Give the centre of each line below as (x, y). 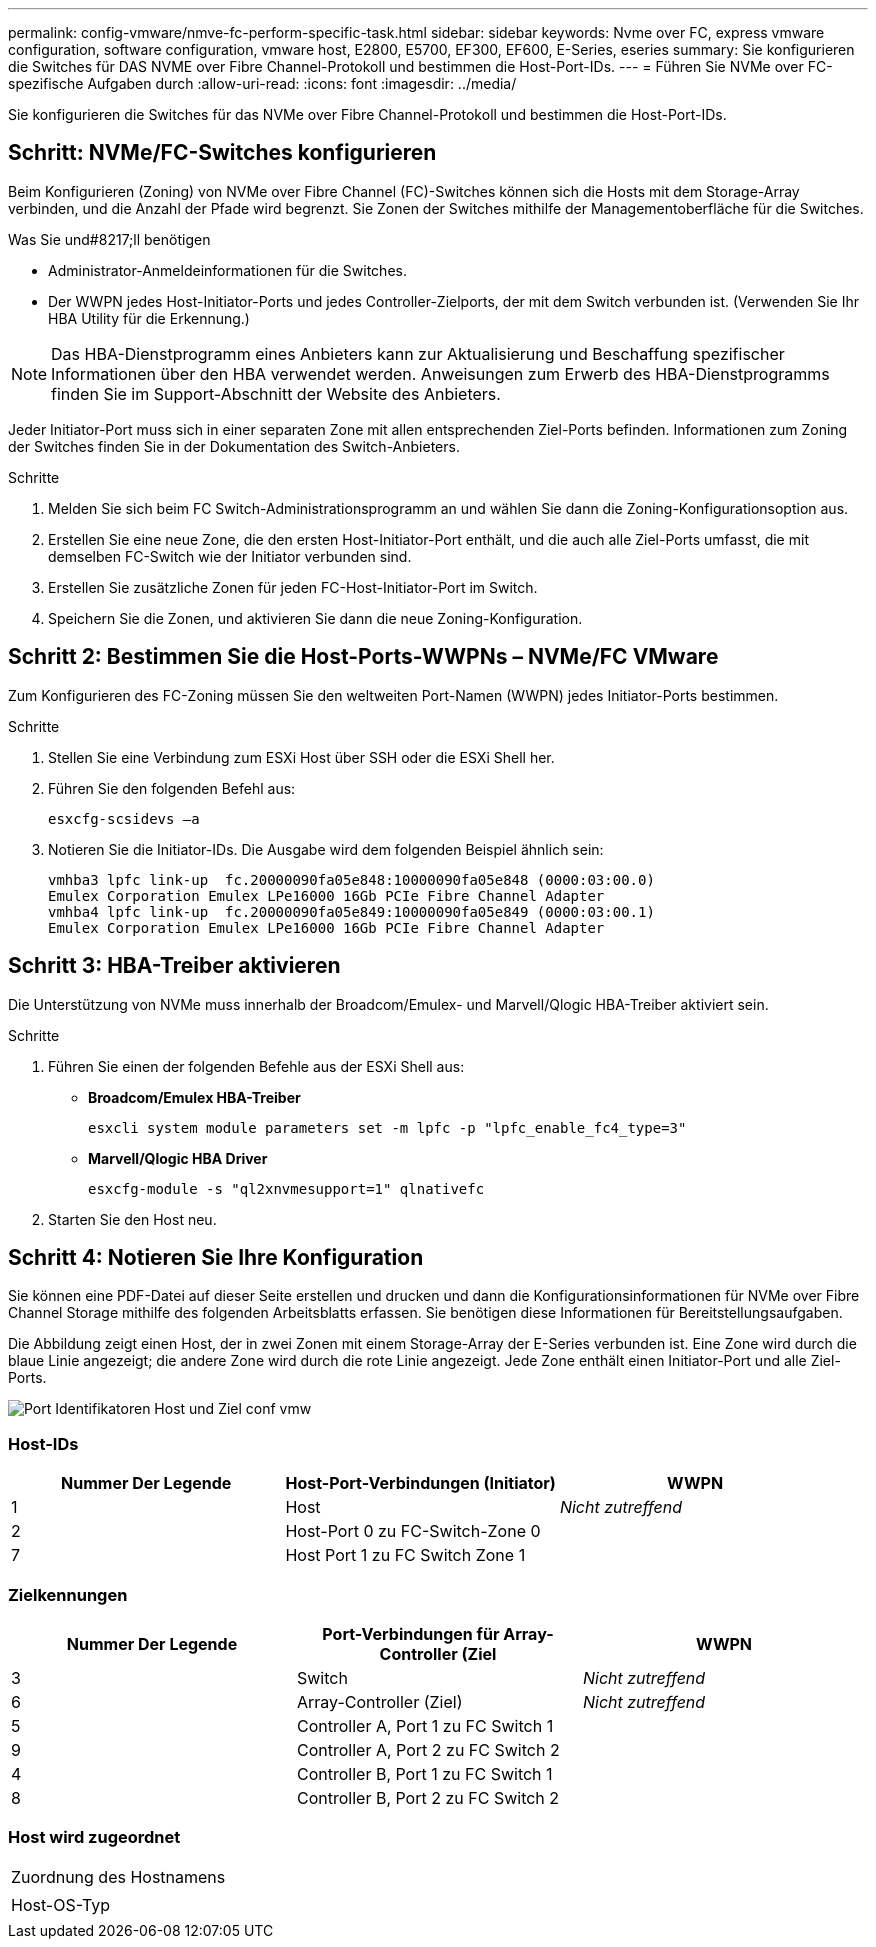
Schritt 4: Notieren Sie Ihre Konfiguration (216, 1257)
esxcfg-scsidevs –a (124, 818)
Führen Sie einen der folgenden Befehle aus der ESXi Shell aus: (256, 1066)
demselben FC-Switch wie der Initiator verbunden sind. (230, 556)
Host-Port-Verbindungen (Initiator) (420, 1483)
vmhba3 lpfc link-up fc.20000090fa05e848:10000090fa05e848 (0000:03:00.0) (351, 879)
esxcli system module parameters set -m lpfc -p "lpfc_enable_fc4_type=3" (387, 1127)
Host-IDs (43, 1443)
